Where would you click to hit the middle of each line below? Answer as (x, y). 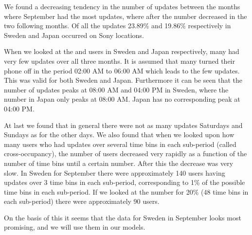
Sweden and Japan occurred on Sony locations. (74, 35)
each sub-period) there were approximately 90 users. (82, 201)
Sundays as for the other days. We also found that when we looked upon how (119, 135)
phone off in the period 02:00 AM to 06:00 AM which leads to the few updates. (122, 70)
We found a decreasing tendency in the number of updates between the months (122, 6)
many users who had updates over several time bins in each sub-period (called (120, 144)
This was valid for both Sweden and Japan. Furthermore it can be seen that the (123, 80)
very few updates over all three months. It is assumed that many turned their (120, 61)
